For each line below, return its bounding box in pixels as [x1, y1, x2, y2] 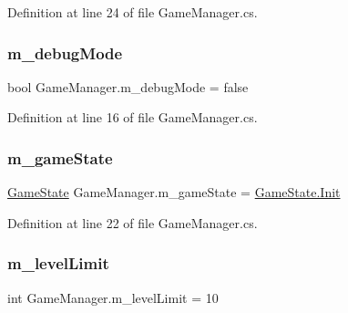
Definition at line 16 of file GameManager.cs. [7, 108, 258, 127]
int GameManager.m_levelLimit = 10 [7, 287, 219, 307]
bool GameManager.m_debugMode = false [7, 77, 249, 96]
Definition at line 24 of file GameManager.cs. [7, 3, 258, 21]
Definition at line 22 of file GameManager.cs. [7, 213, 258, 232]
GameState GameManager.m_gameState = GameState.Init [7, 183, 341, 202]
